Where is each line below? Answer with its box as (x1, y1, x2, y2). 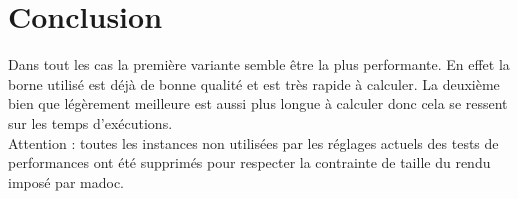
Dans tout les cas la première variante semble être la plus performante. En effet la (8, 54, 510, 75)
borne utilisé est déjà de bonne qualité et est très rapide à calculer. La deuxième (8, 73, 500, 94)
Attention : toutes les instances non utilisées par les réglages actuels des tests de (8, 132, 499, 153)
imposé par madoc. (8, 171, 125, 192)
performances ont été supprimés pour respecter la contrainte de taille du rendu (8, 152, 491, 173)
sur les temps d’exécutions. (8, 112, 173, 133)
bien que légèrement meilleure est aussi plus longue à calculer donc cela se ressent (8, 93, 508, 114)
